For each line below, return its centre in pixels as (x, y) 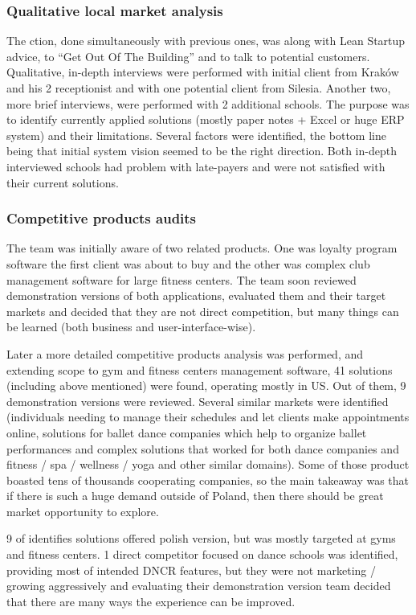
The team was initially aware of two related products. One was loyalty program (202, 248)
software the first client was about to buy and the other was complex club (188, 263)
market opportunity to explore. (83, 511)
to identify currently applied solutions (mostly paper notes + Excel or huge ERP (206, 119)
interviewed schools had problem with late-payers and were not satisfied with (196, 166)
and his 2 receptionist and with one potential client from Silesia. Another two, (199, 88)
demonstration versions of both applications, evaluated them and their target (196, 295)
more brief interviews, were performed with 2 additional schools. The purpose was (208, 103)
